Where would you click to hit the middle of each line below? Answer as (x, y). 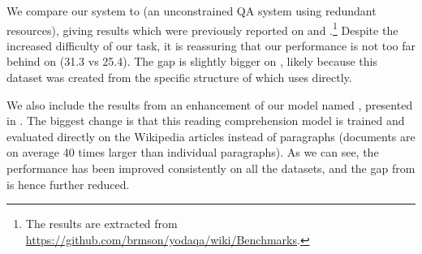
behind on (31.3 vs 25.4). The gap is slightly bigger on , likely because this (192, 61)
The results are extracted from (101, 224)
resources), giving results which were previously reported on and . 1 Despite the (202, 28)
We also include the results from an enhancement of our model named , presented (210, 104)
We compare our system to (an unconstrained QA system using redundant (192, 11)
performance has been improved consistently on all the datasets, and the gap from (211, 168)
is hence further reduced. (68, 184)
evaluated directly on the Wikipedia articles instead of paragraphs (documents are (211, 136)
